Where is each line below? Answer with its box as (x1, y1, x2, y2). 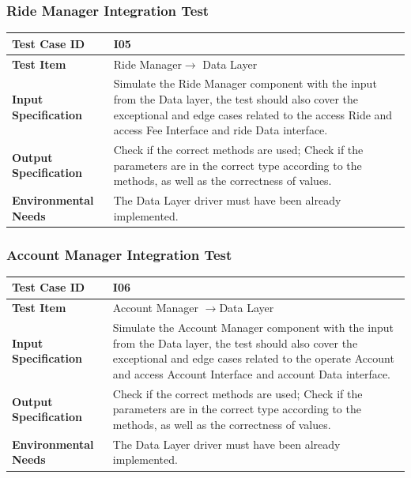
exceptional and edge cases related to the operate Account (112, 350, 394, 367)
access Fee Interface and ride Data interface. (113, 122, 328, 138)
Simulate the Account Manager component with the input (112, 319, 394, 336)
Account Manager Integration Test (6, 244, 232, 264)
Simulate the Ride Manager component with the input (113, 75, 377, 92)
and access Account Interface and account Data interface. (112, 365, 390, 382)
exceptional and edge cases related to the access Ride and (113, 106, 393, 122)
